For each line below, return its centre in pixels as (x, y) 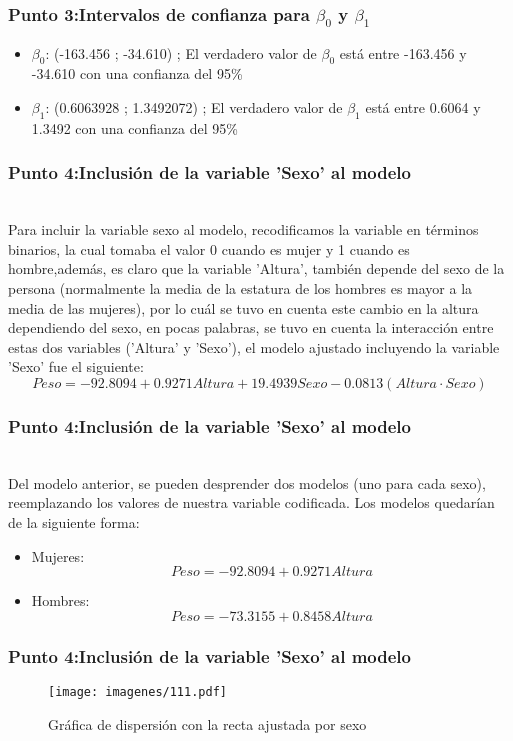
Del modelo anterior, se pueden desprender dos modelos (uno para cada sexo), (247, 482)
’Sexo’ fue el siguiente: (76, 366)
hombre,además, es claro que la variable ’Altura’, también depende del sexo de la (256, 268)
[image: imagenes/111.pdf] (137, 691)
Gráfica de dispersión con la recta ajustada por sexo (207, 723)
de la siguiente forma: (74, 521)
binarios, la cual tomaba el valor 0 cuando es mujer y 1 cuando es (209, 248)
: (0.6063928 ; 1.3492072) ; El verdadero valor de (194, 106)
